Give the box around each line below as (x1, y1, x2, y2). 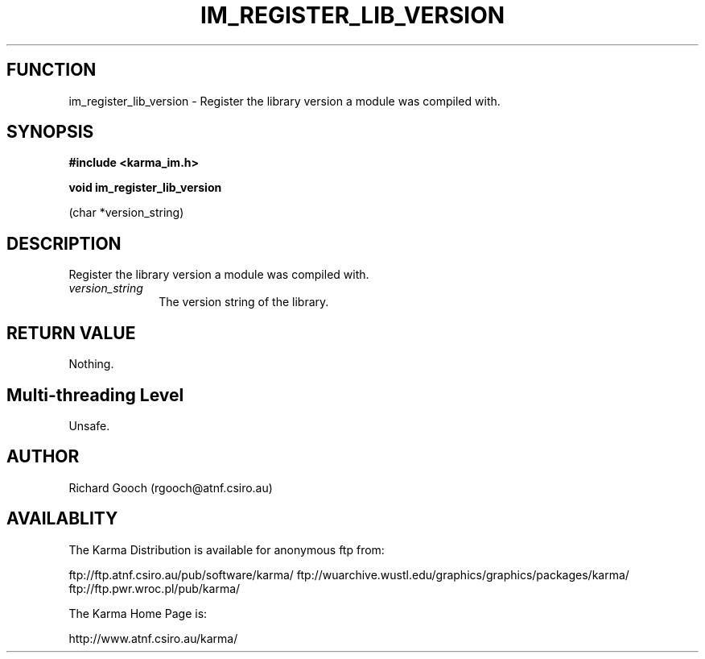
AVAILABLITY (6, 508, 118, 529)
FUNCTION (6, 60, 97, 81)
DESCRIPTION (6, 233, 122, 254)
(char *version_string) (68, 205, 184, 220)
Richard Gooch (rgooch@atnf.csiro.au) (68, 480, 273, 495)
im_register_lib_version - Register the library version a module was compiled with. (68, 93, 501, 108)
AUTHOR (6, 446, 80, 467)
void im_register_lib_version (68, 180, 222, 195)
